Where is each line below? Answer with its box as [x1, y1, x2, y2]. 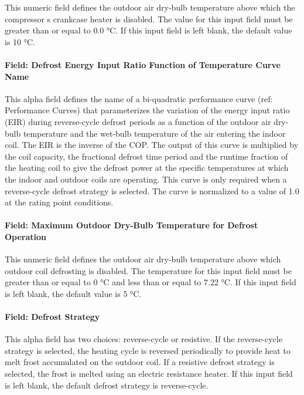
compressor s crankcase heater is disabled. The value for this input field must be [5, 12, 293, 25]
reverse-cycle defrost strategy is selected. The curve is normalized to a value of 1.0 [5, 184, 299, 197]
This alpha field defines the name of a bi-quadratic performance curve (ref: [5, 92, 273, 104]
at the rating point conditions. [5, 196, 114, 208]
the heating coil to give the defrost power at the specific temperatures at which [5, 161, 289, 174]
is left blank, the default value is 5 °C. [5, 287, 142, 299]
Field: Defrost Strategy [5, 310, 100, 323]
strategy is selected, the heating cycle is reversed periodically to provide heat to [5, 344, 291, 356]
